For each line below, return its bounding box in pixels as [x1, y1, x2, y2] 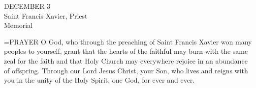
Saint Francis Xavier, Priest [4, 10, 88, 21]
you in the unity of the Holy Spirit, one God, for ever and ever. [4, 75, 195, 85]
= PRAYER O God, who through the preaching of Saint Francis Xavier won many [4, 36, 252, 46]
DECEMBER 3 [4, 1, 51, 11]
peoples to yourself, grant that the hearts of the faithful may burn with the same [4, 46, 248, 56]
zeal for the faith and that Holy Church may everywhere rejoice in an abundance [4, 55, 248, 66]
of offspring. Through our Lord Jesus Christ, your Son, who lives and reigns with [4, 65, 248, 75]
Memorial [4, 20, 32, 30]
